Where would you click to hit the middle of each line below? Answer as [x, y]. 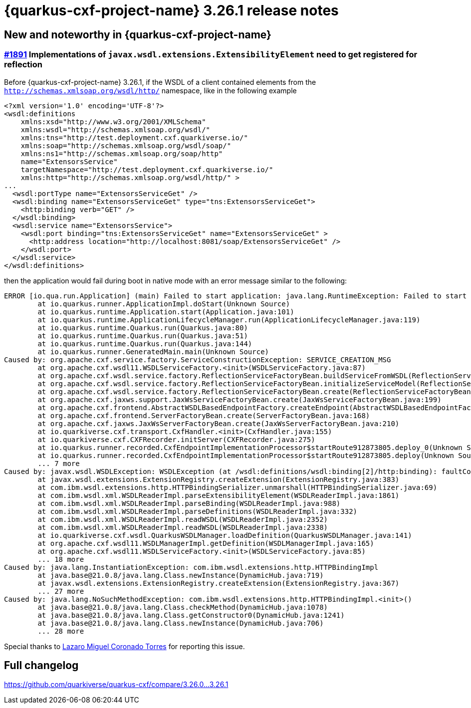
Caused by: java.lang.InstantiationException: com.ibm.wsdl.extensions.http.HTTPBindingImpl [191, 567]
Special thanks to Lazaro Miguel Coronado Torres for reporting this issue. [124, 646]
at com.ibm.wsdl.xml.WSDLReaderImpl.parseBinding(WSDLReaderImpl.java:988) [189, 503]
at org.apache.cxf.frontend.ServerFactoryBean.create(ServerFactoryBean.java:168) [204, 415]
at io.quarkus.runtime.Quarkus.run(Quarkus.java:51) [143, 336]
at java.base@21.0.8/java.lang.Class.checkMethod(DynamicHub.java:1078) [183, 607]
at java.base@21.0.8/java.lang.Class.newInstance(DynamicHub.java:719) [181, 575]
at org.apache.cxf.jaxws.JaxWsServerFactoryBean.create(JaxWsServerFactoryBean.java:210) [219, 423]
